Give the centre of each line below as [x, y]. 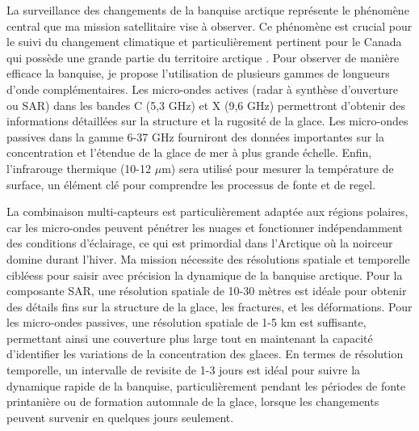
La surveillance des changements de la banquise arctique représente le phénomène [208, 10]
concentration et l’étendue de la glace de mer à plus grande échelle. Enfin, [189, 152]
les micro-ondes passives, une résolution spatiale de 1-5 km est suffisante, [186, 322]
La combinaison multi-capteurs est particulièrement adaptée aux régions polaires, [207, 211]
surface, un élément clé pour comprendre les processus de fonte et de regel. [191, 184]
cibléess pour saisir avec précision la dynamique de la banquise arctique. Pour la [205, 275]
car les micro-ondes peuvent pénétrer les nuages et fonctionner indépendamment [205, 227]
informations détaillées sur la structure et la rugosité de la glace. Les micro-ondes [207, 121]
